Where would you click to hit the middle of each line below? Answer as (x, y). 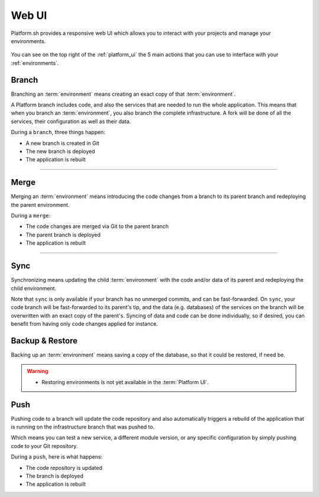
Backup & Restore (44, 341)
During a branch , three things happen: (58, 132)
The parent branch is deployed (63, 235)
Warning (38, 371)
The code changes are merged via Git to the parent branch (97, 226)
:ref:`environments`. (35, 63)
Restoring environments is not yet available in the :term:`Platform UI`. (125, 382)
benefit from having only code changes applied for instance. (84, 324)
